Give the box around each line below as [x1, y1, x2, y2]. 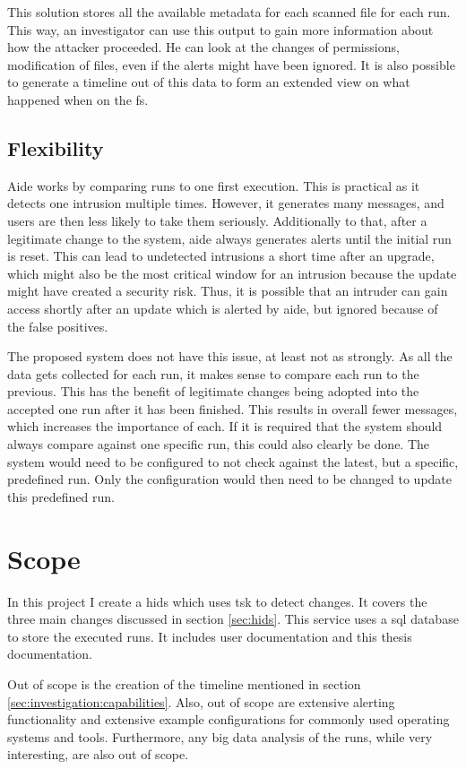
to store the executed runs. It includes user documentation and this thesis [7, 626, 412, 645]
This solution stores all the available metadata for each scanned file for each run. [7, 3, 451, 21]
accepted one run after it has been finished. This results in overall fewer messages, [7, 399, 458, 418]
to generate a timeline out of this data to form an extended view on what [7, 73, 410, 91]
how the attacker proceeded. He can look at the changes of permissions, [7, 38, 400, 56]
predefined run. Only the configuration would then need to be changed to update [7, 470, 453, 488]
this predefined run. [7, 487, 115, 505]
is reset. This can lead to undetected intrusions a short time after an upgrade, [7, 246, 435, 265]
